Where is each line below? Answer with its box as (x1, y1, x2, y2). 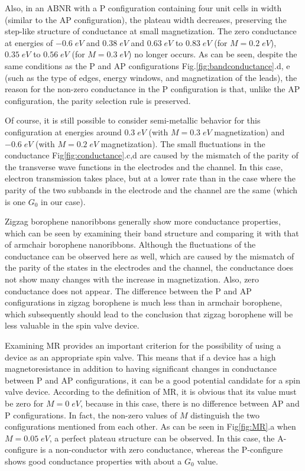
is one (5, 195, 26, 207)
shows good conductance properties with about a (5, 454, 182, 467)
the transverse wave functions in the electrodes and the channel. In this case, (5, 160, 283, 173)
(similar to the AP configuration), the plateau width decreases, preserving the (5, 13, 287, 25)
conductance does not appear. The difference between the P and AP (5, 284, 252, 297)
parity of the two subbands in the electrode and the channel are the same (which (5, 183, 297, 196)
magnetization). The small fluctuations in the (100, 137, 265, 150)
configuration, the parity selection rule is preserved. (5, 94, 191, 106)
